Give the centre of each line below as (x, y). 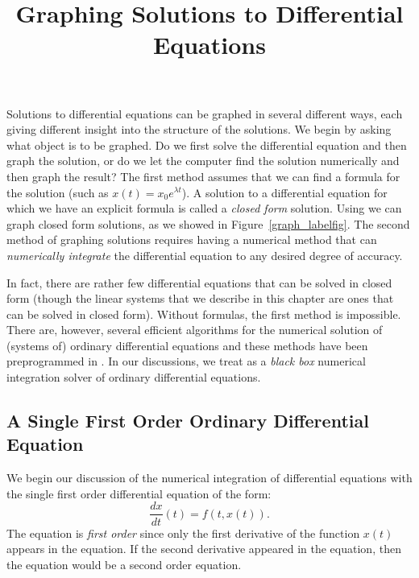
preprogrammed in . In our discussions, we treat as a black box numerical (186, 361)
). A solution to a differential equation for (284, 192)
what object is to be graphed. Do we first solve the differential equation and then (207, 144)
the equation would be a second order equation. (124, 564)
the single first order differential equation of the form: (139, 493)
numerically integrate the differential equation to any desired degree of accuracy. (205, 255)
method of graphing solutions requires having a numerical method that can (192, 239)
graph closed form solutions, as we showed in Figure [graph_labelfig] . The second (208, 223)
